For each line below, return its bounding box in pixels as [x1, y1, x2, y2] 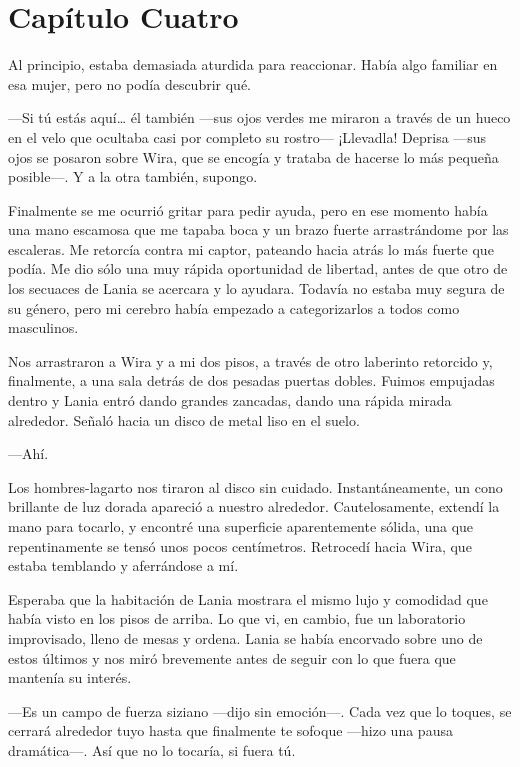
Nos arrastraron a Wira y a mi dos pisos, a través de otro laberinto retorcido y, [8, 350, 493, 371]
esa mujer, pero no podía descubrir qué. [8, 73, 251, 94]
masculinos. [8, 317, 79, 338]
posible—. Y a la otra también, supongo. [8, 166, 258, 187]
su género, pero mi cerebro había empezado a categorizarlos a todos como [8, 297, 460, 318]
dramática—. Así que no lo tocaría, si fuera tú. [8, 739, 296, 760]
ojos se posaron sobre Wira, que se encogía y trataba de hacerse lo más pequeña [8, 146, 499, 167]
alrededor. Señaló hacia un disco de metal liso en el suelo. [8, 409, 360, 430]
